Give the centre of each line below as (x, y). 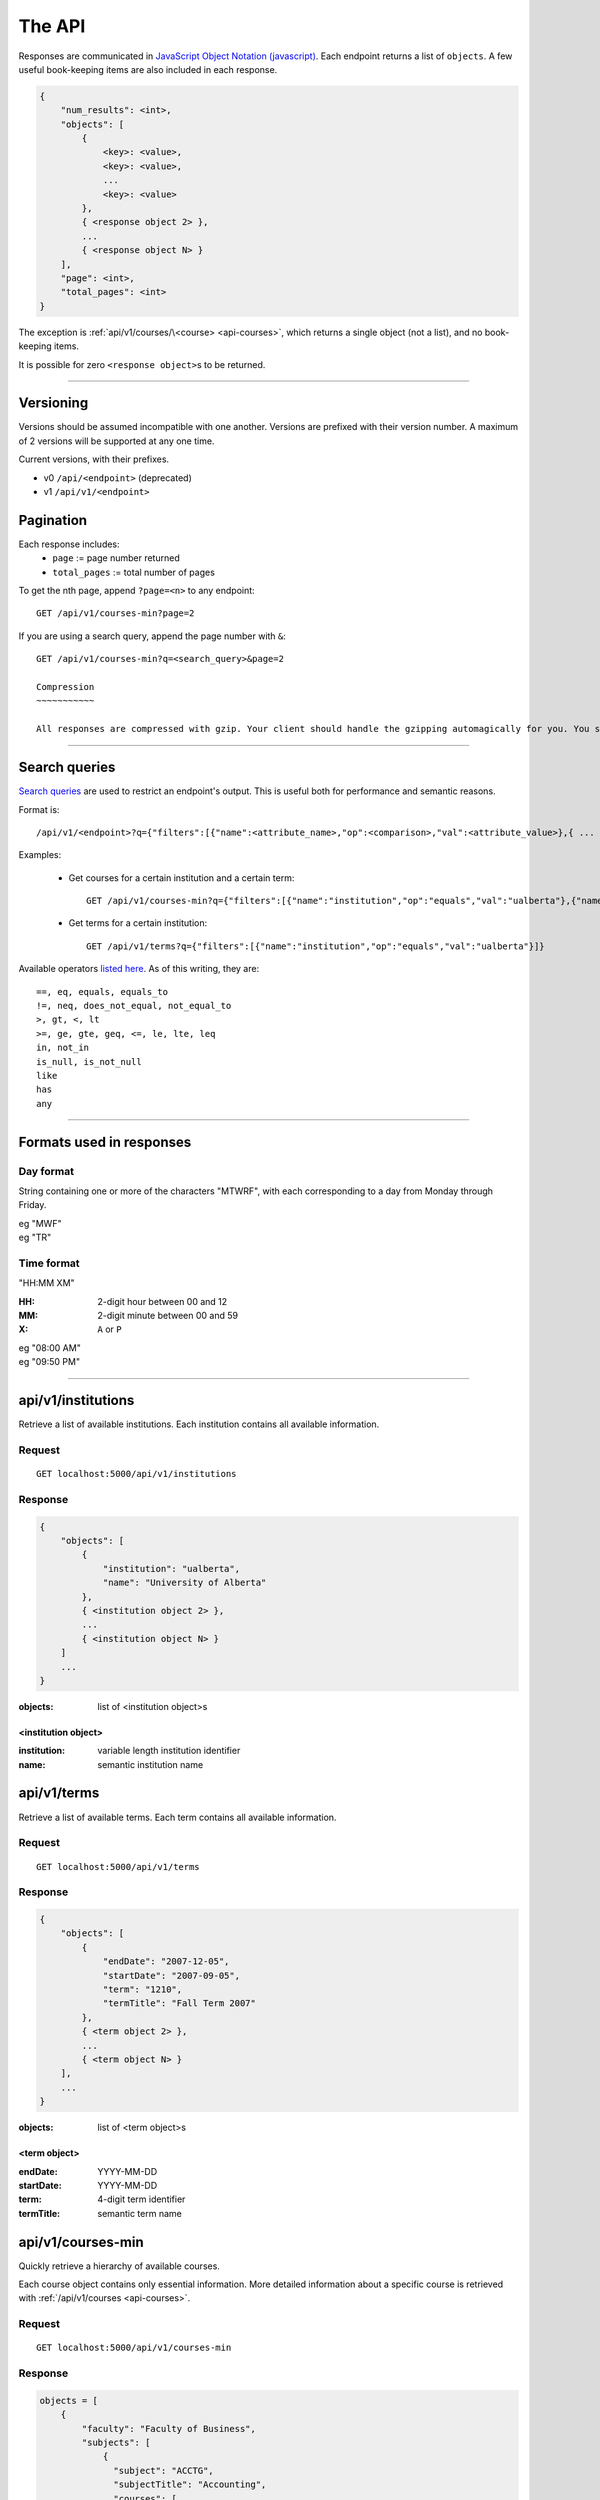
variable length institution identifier (169, 1751)
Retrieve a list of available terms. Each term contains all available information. (177, 1817)
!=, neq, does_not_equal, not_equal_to (134, 1006)
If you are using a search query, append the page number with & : (152, 636)
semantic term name (139, 2213)
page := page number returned (116, 558)
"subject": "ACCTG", (163, 2470)
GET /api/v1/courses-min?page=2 (115, 613)
